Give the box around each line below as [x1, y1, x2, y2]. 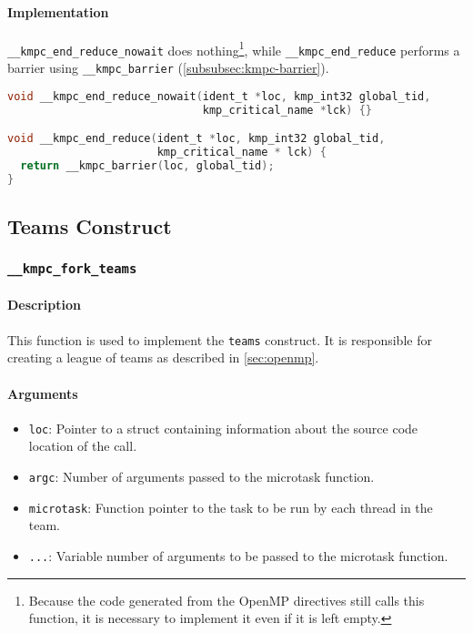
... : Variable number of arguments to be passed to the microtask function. [28, 546, 448, 565]
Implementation [7, 2, 109, 21]
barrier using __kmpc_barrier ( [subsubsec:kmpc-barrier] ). [7, 58, 329, 77]
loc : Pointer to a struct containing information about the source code [28, 418, 418, 437]
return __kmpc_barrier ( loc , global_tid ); [20, 158, 275, 172]
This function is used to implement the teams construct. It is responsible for [7, 330, 432, 349]
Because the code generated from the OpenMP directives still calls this [28, 590, 425, 609]
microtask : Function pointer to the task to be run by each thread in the [28, 497, 433, 516]
